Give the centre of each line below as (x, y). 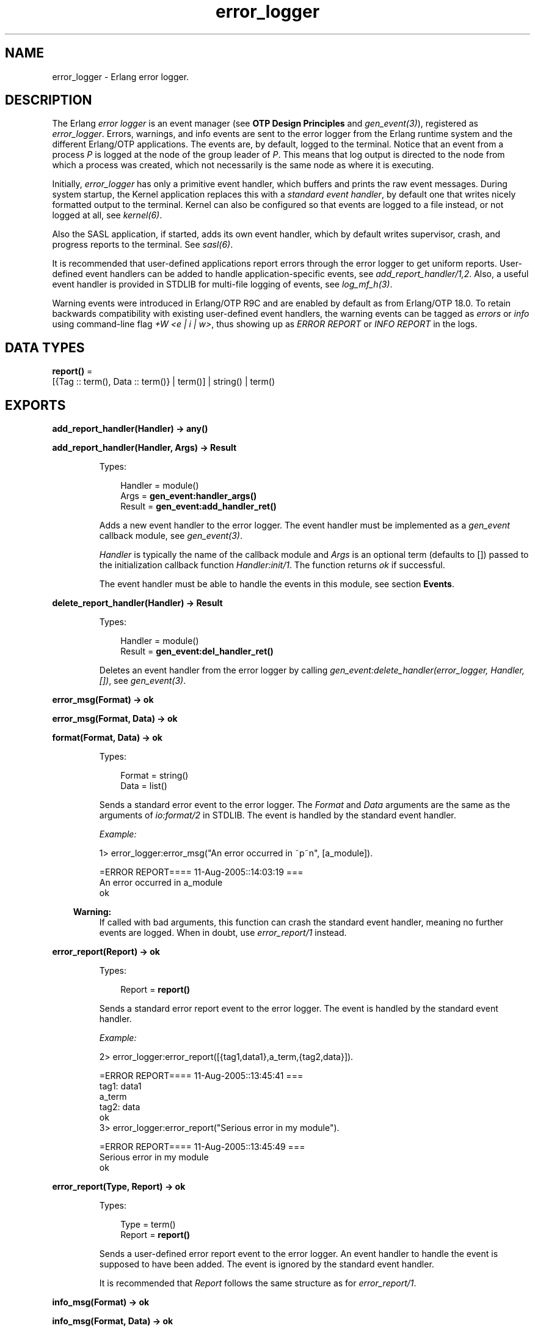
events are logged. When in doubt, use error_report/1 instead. (223, 933)
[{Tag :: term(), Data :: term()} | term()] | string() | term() (164, 382)
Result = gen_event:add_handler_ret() (198, 506)
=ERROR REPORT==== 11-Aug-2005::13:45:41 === (201, 1076)
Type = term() (148, 1225)
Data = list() (144, 786)
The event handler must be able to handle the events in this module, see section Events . (277, 584)
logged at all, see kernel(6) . (107, 215)
